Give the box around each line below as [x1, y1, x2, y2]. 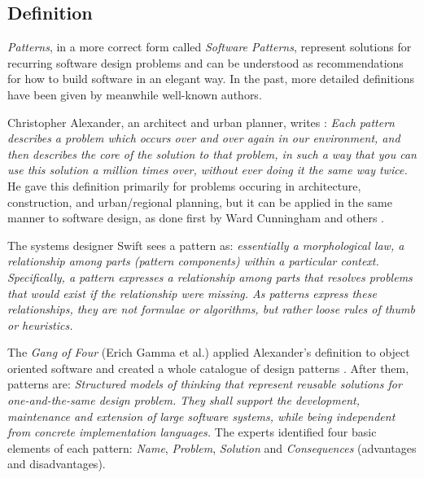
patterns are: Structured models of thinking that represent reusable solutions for [7, 375, 402, 392]
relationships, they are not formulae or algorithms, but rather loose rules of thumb [7, 300, 416, 318]
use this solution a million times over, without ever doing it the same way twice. [7, 161, 408, 178]
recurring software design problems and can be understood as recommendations [7, 54, 404, 71]
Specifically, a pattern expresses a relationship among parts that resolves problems [7, 268, 413, 285]
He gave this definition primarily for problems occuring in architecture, [7, 177, 361, 194]
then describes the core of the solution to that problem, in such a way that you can [7, 145, 417, 162]
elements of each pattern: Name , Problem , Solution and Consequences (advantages [7, 439, 417, 456]
